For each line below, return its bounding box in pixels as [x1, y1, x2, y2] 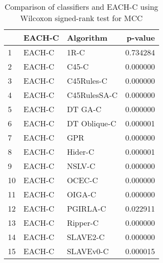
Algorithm [67, 32, 108, 43]
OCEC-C [67, 174, 98, 186]
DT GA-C [67, 103, 102, 115]
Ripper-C [67, 217, 99, 228]
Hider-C [67, 146, 94, 157]
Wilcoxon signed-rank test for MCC [20, 12, 143, 24]
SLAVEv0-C [67, 245, 109, 257]
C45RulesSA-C [67, 89, 118, 100]
